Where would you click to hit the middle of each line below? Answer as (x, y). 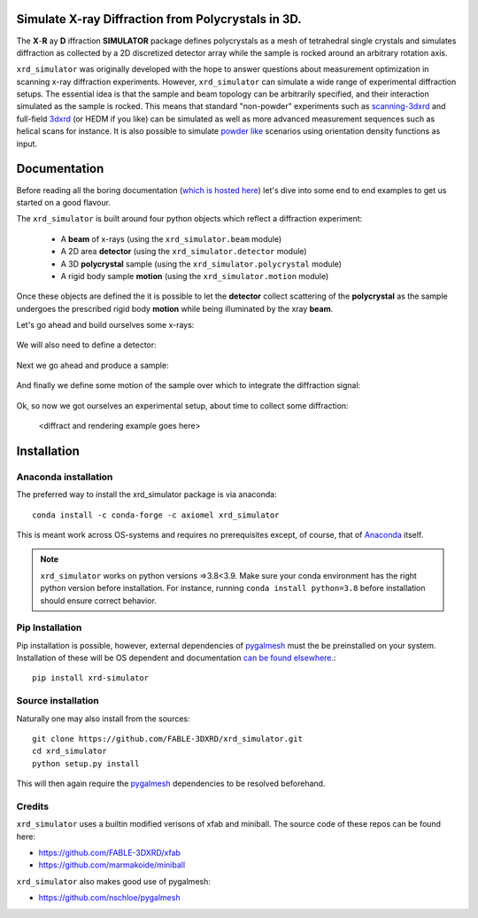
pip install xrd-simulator (91, 678)
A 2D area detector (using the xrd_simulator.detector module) (184, 252)
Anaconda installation (65, 477)
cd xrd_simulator (69, 751)
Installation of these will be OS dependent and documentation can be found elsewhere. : (176, 658)
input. (27, 144)
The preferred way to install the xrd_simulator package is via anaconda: (147, 494)
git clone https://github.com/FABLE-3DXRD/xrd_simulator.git (167, 739)
